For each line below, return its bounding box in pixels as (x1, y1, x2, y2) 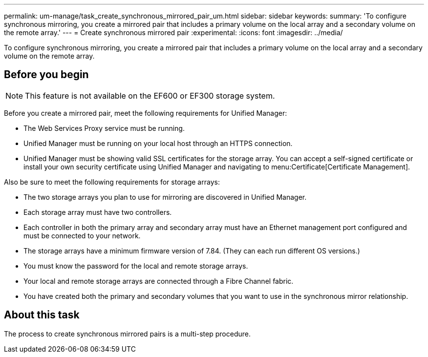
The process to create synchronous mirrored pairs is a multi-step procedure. (4, 329, 251, 338)
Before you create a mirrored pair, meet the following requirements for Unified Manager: (4, 108, 287, 117)
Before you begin (4, 68, 89, 81)
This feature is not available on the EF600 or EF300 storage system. (25, 90, 275, 101)
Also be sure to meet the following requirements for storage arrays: (4, 177, 220, 186)
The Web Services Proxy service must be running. (23, 124, 185, 132)
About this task (4, 309, 80, 321)
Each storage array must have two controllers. (23, 208, 172, 216)
